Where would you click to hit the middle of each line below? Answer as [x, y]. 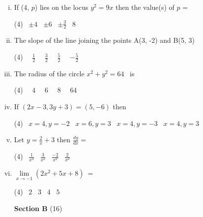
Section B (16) [38, 208]
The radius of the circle [49, 73]
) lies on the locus [61, 7]
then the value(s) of [145, 7]
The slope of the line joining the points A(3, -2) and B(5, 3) [104, 40]
